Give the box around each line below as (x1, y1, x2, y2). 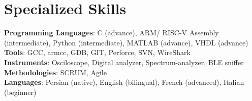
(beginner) (4, 86, 37, 97)
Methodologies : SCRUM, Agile (4, 67, 107, 77)
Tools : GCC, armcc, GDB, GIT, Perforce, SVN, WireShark (4, 47, 191, 58)
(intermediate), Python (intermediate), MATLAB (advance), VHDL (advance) (4, 37, 248, 47)
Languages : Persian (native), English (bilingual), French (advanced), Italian (4, 77, 244, 87)
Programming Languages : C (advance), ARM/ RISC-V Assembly (4, 27, 219, 38)
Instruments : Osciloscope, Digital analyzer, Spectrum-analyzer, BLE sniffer (4, 57, 244, 67)
